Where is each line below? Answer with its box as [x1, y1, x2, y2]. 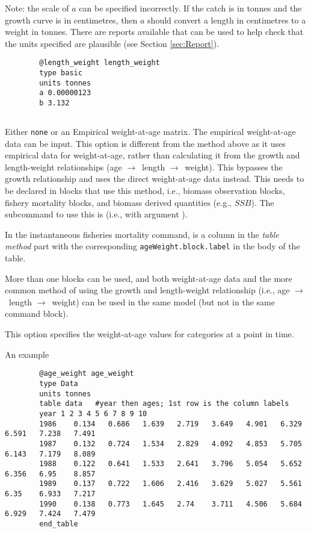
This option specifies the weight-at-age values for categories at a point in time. [5, 328, 294, 340]
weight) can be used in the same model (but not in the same [52, 295, 275, 308]
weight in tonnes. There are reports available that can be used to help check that [5, 25, 304, 38]
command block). [5, 307, 69, 320]
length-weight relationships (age [5, 160, 122, 173]
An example [5, 348, 49, 360]
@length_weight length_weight [39, 58, 160, 67]
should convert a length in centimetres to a [147, 13, 306, 26]
